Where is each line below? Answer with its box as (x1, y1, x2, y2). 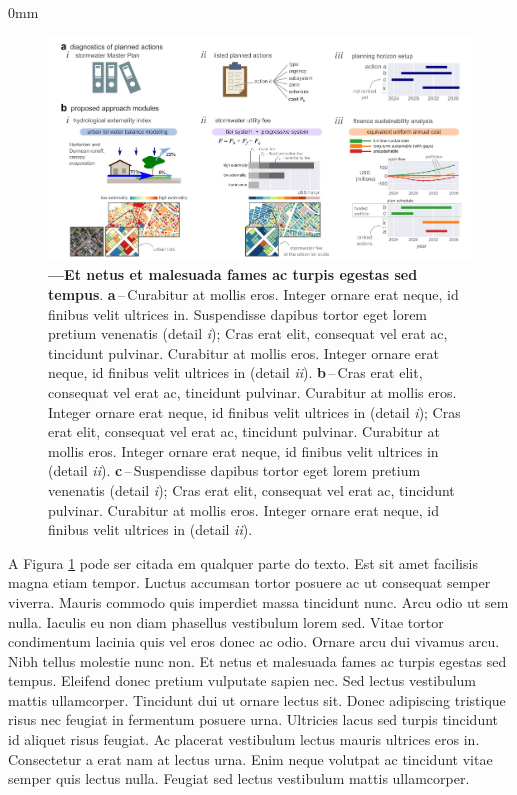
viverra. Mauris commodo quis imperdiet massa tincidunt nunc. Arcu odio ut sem (8, 591, 509, 612)
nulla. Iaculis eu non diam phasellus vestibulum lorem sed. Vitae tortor (8, 611, 444, 632)
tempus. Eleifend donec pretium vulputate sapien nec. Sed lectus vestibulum (8, 670, 477, 691)
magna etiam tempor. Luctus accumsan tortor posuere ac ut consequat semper (8, 572, 491, 593)
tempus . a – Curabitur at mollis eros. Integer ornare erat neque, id (48, 284, 459, 304)
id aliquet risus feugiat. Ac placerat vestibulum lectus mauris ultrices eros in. (8, 729, 480, 750)
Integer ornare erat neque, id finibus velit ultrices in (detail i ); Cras (48, 401, 461, 422)
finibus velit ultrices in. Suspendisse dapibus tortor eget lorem (48, 303, 428, 324)
